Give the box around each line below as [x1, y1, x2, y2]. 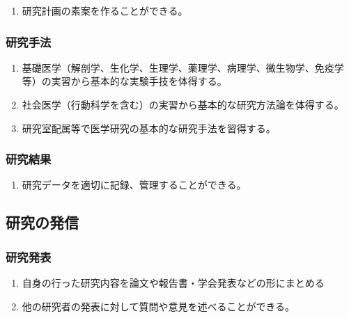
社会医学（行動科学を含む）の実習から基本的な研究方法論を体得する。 [22, 97, 344, 111]
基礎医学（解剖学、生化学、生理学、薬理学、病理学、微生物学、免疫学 [22, 60, 344, 74]
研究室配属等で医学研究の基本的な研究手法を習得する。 [22, 120, 276, 135]
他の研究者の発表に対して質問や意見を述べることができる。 [22, 299, 295, 313]
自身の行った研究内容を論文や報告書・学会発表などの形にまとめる [22, 276, 325, 289]
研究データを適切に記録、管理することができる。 [22, 177, 247, 192]
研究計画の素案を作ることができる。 [22, 3, 188, 17]
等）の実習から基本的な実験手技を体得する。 [22, 74, 227, 88]
